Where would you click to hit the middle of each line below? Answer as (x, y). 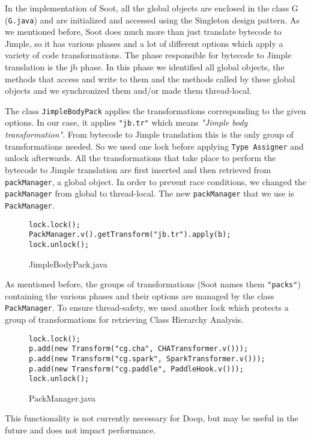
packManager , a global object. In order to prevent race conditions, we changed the (156, 181)
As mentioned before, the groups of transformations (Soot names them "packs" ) (153, 284)
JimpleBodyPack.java (68, 264)
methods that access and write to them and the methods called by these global (150, 78)
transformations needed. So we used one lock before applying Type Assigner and (154, 146)
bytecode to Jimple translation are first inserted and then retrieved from (138, 169)
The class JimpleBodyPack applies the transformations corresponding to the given (155, 110)
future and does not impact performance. (80, 430)
